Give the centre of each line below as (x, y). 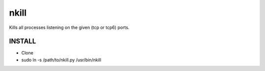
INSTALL (23, 41)
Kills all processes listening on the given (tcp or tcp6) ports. (69, 27)
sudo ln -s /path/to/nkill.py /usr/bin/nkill (61, 60)
